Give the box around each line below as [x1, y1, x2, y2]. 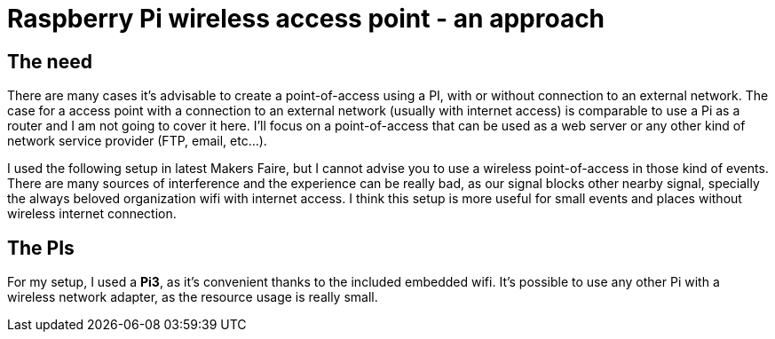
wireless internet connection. [7, 206, 177, 222]
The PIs [7, 236, 75, 259]
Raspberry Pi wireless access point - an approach [7, 4, 605, 34]
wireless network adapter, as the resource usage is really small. [7, 289, 378, 305]
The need [7, 50, 92, 73]
